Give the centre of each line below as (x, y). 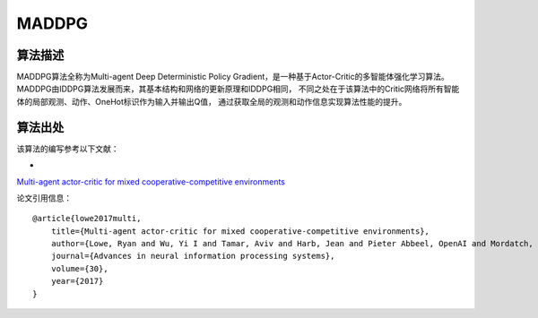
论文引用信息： (44, 198)
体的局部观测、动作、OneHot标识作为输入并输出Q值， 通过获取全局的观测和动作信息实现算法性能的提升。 (212, 101)
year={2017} (77, 281)
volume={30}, (79, 268)
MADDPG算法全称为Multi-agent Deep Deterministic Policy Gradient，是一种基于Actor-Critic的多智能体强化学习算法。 (233, 77)
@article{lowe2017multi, (87, 219)
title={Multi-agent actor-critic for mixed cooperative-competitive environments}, (240, 231)
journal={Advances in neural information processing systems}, (193, 256)
